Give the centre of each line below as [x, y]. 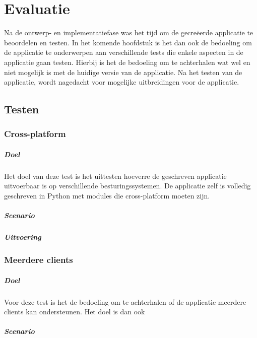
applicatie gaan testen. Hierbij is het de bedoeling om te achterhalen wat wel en [127, 62]
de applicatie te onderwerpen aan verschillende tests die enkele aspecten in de [124, 52]
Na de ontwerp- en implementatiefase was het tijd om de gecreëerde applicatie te [129, 32]
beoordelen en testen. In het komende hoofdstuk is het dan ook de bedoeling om [128, 42]
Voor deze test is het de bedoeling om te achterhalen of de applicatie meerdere [125, 301]
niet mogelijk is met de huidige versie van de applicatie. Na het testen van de [123, 72]
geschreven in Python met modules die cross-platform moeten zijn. [107, 196]
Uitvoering [23, 237]
